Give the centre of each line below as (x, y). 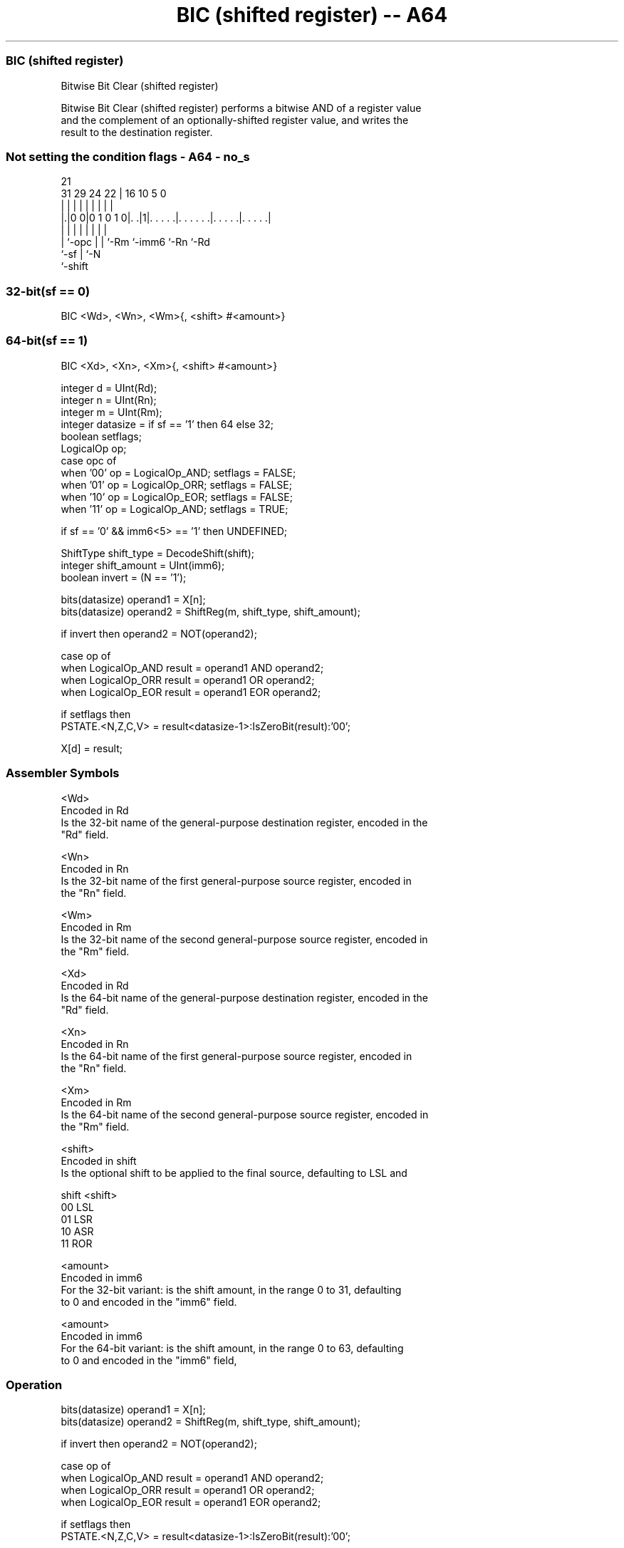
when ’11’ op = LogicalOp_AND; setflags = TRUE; (175, 509)
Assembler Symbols (63, 773)
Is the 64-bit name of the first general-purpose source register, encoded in (236, 1056)
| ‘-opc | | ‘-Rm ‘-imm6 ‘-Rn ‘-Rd (135, 242)
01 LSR (77, 1219)
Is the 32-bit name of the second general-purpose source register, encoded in (244, 939)
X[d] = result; (92, 748)
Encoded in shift (99, 1160)
